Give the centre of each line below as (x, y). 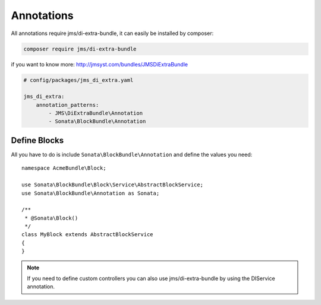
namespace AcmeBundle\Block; (64, 168)
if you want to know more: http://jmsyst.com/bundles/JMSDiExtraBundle (100, 64)
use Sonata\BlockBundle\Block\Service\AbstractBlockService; (112, 185)
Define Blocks (37, 140)
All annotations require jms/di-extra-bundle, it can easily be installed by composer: (112, 33)
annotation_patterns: (67, 105)
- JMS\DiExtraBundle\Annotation (95, 113)
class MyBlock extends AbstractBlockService (88, 235)
